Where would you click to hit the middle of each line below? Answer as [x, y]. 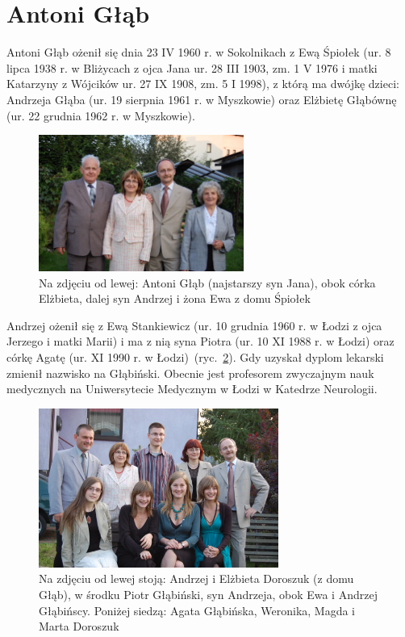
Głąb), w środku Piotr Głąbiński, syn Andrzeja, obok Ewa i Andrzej [208, 595]
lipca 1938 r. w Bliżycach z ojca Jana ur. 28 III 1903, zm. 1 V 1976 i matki [192, 67]
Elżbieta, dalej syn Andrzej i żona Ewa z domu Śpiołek [175, 298]
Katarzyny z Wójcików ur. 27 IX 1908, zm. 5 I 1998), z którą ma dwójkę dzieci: [203, 84]
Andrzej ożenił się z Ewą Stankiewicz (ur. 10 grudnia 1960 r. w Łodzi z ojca [194, 325]
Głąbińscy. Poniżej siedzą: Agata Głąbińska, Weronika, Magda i [197, 610]
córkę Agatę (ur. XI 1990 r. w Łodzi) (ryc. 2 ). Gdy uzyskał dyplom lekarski [195, 356]
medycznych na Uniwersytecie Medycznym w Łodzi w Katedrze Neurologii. [192, 389]
